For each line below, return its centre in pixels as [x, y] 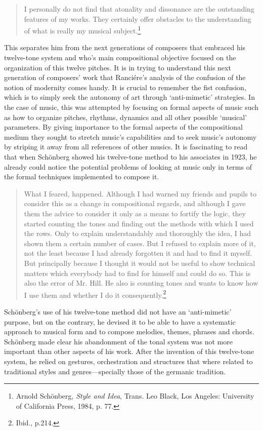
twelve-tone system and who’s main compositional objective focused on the [120, 57]
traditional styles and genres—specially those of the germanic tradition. [115, 371]
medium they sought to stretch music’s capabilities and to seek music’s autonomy [130, 136]
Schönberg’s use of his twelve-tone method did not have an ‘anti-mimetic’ [118, 311]
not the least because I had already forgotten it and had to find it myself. [138, 253]
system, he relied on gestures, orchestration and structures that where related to [128, 361]
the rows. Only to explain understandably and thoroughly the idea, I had [138, 233]
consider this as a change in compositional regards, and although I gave [135, 203]
